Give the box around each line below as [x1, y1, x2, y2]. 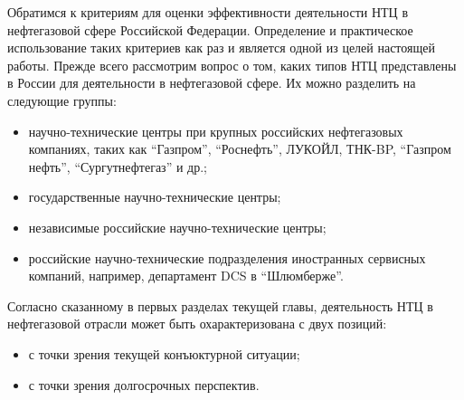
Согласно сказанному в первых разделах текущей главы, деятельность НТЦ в [7, 296, 433, 315]
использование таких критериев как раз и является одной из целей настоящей [7, 38, 435, 57]
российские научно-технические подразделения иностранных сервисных [28, 248, 426, 267]
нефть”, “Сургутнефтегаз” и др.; [28, 157, 207, 176]
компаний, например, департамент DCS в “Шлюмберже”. [28, 266, 344, 285]
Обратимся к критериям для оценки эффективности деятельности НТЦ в [7, 3, 408, 21]
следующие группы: [7, 90, 117, 110]
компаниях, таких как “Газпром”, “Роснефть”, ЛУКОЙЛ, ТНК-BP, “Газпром [28, 139, 451, 158]
